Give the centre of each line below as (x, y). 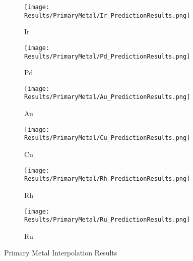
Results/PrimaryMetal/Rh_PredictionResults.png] (107, 179)
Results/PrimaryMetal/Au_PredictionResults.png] (107, 97)
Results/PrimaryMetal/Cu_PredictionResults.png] (107, 138)
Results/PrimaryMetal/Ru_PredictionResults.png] (107, 220)
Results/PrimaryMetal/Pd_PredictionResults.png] (107, 56)
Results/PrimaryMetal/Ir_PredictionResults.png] (107, 15)
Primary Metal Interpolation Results (61, 253)
